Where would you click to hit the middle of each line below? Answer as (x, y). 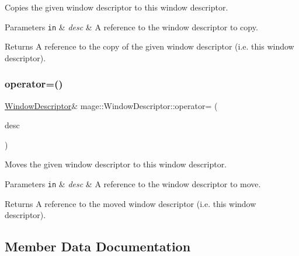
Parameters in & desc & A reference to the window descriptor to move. (133, 184)
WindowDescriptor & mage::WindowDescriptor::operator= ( (111, 105)
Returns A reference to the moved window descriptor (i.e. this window (131, 203)
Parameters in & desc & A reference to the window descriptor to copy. (131, 27)
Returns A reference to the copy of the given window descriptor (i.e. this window (149, 46)
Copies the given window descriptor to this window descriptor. (117, 7)
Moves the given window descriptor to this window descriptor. (116, 164)
